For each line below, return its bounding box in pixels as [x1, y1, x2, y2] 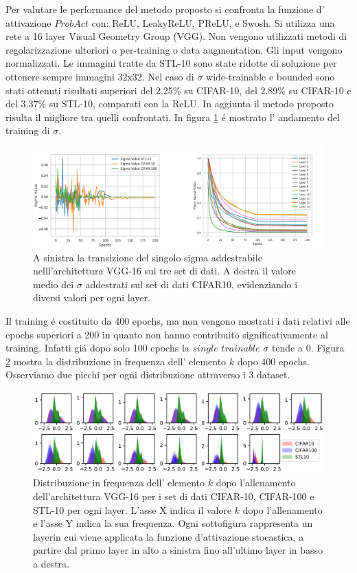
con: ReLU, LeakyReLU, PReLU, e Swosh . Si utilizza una [91, 15, 335, 30]
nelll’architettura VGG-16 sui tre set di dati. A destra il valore [33, 263, 296, 278]
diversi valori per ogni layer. [33, 290, 150, 305]
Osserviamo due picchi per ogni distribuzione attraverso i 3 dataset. [5, 367, 290, 382]
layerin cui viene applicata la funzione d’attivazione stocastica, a [33, 529, 304, 543]
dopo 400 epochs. [237, 354, 310, 368]
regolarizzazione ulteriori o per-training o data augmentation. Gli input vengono [5, 42, 343, 56]
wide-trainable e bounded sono [206, 69, 335, 83]
